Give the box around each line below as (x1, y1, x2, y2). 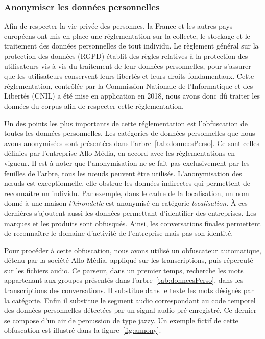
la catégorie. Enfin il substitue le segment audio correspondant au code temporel (4, 295, 256, 305)
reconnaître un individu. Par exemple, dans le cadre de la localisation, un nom (4, 187, 249, 198)
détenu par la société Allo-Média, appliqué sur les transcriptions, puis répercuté (4, 255, 253, 265)
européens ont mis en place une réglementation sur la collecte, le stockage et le (4, 30, 250, 41)
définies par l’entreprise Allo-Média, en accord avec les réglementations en (4, 148, 235, 158)
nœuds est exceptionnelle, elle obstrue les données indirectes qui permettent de (4, 178, 250, 188)
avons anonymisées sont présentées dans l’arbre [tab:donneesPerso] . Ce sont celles (4, 137, 260, 148)
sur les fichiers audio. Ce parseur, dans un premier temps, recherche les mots (4, 264, 244, 275)
